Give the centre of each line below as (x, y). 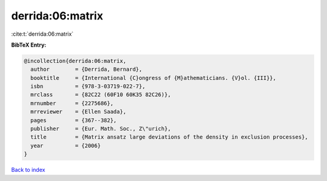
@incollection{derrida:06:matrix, (75, 61)
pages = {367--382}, (74, 120)
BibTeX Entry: (29, 45)
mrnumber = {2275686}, (72, 103)
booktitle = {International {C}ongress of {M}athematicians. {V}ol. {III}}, (154, 78)
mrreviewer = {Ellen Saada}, (78, 112)
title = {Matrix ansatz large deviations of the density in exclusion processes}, (169, 137)
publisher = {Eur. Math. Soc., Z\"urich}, (101, 129)
